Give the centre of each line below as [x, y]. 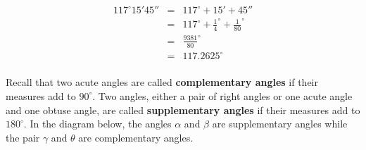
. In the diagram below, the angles [97, 124]
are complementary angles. [136, 137]
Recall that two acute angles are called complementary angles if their [162, 82]
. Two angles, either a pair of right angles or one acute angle [222, 95]
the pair [23, 137]
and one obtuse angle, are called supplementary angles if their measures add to [183, 110]
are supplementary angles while [280, 124]
